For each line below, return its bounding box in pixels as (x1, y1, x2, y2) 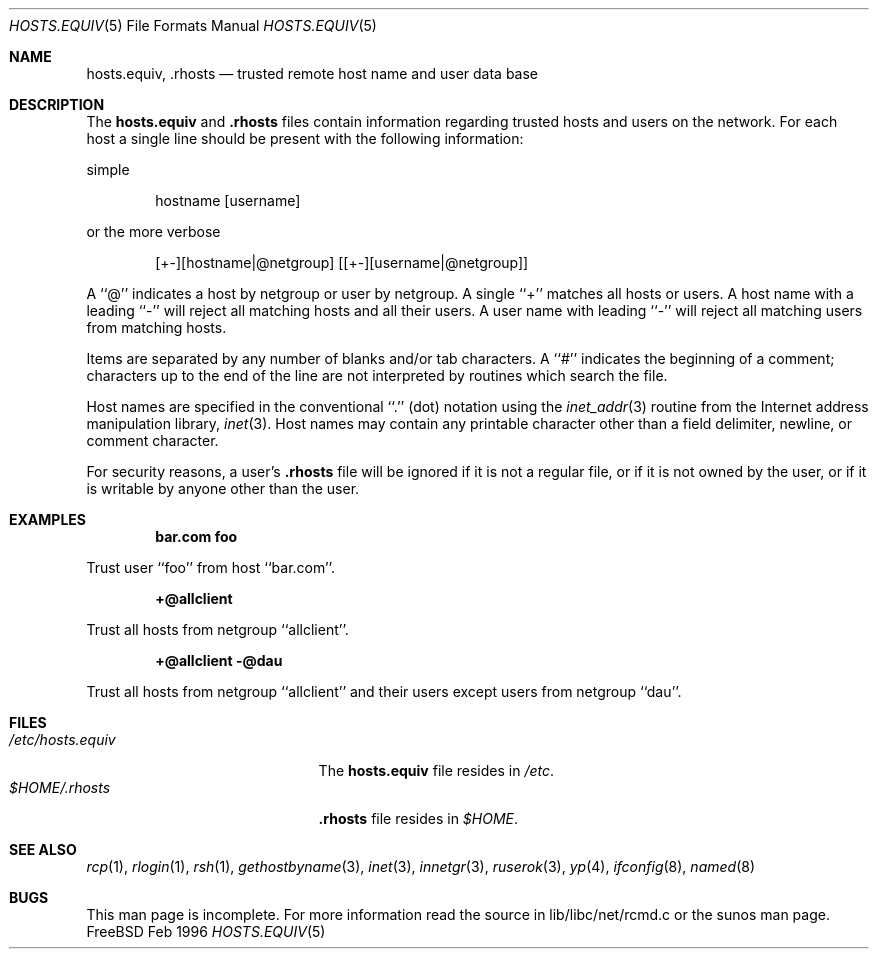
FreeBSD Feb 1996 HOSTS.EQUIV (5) (86, 923, 326, 940)
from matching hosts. (86, 319, 227, 336)
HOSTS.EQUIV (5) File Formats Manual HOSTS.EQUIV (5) (9, 17, 377, 34)
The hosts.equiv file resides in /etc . (318, 762, 555, 779)
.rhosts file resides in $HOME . (318, 810, 519, 827)
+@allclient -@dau (155, 652, 283, 669)
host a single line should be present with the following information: (86, 130, 524, 147)
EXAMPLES (9, 511, 86, 528)
